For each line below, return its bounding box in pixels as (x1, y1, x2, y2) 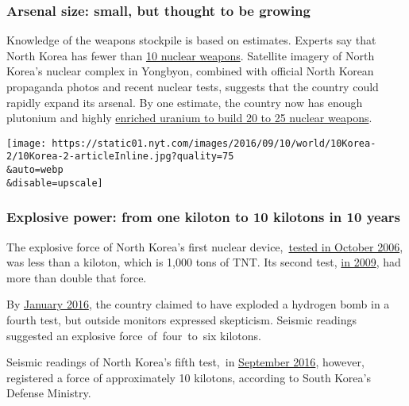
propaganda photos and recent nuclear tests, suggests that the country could (6, 79, 379, 94)
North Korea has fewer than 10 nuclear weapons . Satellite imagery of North (6, 47, 375, 63)
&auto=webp (6, 164, 64, 176)
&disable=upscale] (6, 177, 103, 189)
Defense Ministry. (6, 385, 91, 401)
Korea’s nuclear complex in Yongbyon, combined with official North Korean (6, 63, 374, 79)
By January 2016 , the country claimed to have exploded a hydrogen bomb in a (6, 296, 390, 312)
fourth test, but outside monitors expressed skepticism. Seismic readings (6, 312, 357, 327)
